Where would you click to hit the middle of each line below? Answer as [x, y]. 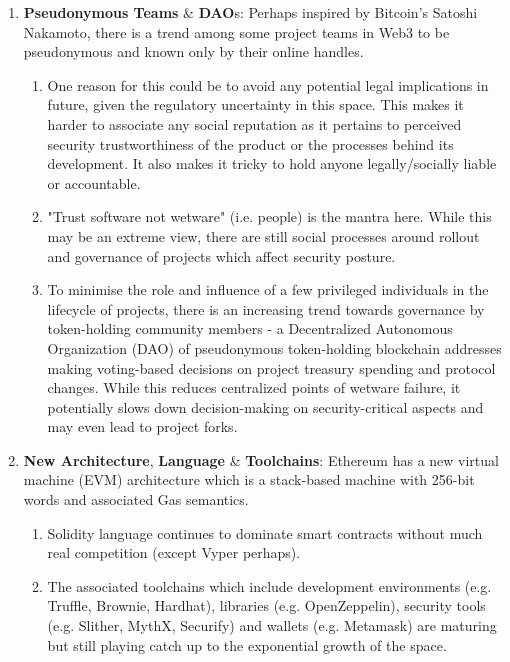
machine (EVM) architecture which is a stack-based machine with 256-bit [249, 479]
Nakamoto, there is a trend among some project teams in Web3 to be [236, 31]
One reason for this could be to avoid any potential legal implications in [268, 84]
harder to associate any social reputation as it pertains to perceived [254, 123]
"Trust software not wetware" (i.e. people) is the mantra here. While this [269, 216]
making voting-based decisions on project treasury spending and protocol [271, 367]
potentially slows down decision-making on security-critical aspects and [265, 406]
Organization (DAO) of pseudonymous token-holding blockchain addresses [274, 347]
